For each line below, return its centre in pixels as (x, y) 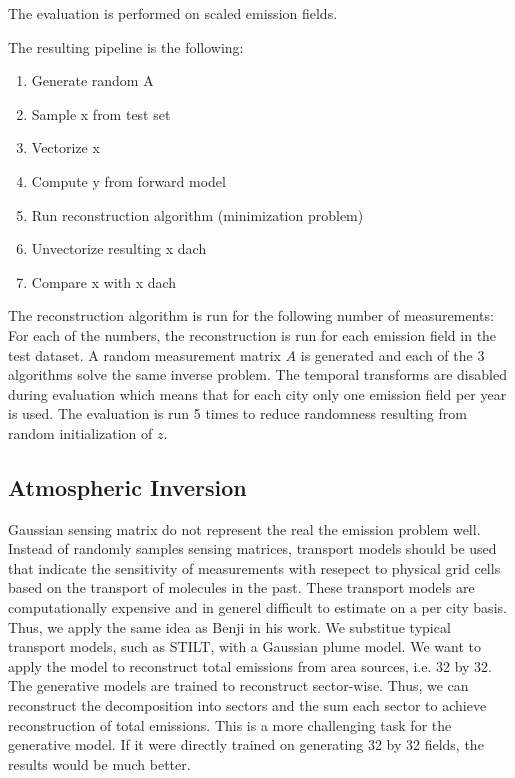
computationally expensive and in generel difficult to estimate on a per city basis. (257, 607)
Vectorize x (65, 147)
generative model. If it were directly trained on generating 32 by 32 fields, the (246, 744)
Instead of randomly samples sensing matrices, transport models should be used (252, 548)
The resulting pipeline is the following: (126, 46)
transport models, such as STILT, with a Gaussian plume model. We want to (244, 646)
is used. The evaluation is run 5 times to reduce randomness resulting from (237, 413)
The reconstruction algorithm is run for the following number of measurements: (251, 315)
